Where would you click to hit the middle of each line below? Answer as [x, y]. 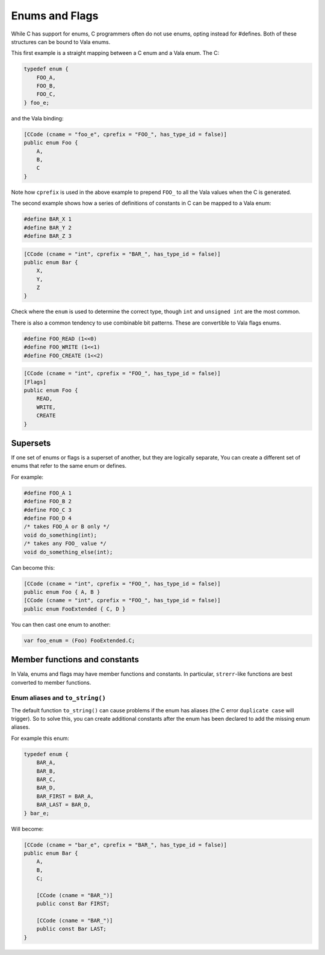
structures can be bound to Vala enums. [61, 42]
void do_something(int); [60, 535]
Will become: [27, 829]
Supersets [31, 443]
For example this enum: [40, 738]
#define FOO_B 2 [48, 502]
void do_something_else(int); [68, 552]
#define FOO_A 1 [48, 493]
